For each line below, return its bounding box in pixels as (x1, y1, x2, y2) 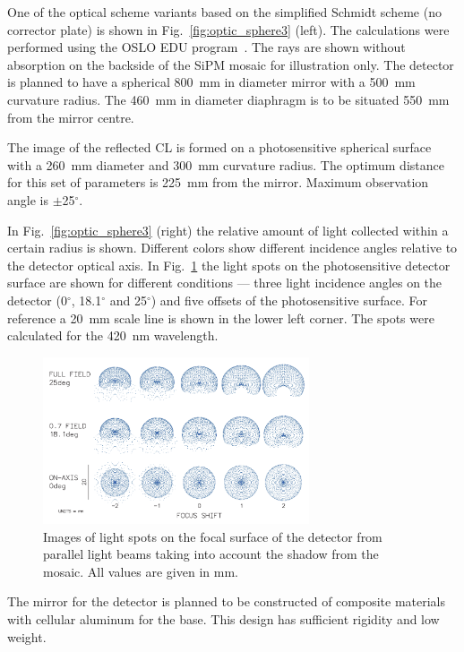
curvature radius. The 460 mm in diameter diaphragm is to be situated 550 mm (7, 90, 450, 108)
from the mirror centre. (7, 107, 134, 126)
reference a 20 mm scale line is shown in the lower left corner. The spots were (7, 308, 434, 327)
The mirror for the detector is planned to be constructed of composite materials (7, 592, 446, 611)
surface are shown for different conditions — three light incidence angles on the (7, 273, 443, 292)
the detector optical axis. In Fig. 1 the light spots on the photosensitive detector (7, 255, 451, 274)
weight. (7, 627, 47, 646)
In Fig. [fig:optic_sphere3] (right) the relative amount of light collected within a (7, 220, 449, 239)
